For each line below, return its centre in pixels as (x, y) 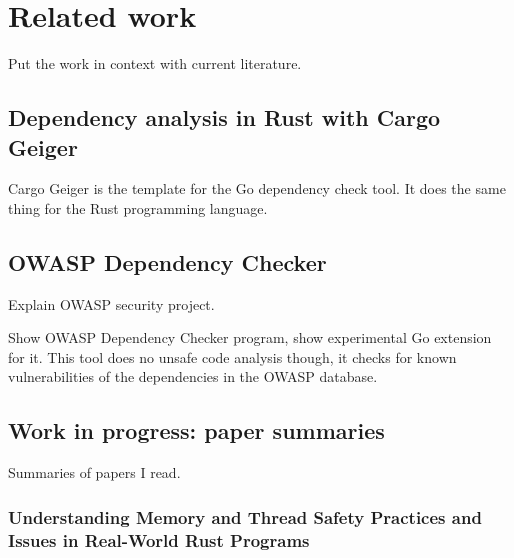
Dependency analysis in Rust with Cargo (224, 117)
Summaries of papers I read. (94, 472)
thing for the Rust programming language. (138, 207)
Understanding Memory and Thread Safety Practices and (245, 516)
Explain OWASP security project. (111, 303)
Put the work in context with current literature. (155, 63)
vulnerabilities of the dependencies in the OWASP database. (193, 376)
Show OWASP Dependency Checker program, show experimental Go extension (250, 337)
